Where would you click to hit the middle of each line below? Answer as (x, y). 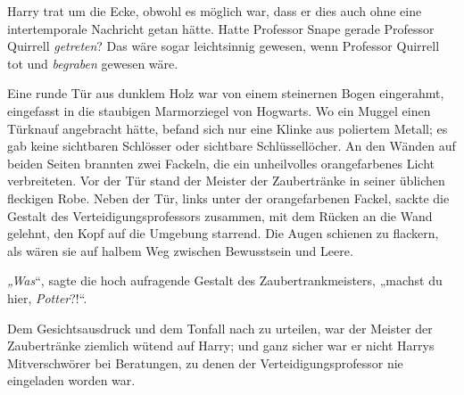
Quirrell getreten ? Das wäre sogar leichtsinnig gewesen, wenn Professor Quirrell (224, 46)
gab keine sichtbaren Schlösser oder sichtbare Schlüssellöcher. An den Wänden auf (232, 146)
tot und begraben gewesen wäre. (93, 63)
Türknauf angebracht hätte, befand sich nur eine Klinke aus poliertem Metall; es (228, 128)
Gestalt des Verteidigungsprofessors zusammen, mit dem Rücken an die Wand (220, 215)
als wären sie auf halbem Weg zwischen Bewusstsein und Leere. (180, 250)
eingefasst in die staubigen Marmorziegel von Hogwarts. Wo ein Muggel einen (219, 110)
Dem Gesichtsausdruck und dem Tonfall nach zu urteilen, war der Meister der (220, 328)
